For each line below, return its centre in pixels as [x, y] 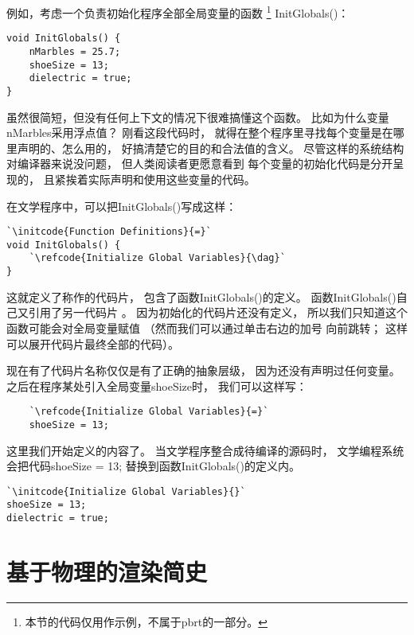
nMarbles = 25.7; [75, 51]
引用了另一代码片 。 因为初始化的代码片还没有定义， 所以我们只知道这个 [218, 312]
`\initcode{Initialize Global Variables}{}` [126, 491]
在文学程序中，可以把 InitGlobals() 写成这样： [122, 206]
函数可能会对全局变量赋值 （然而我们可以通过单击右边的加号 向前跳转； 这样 [207, 327]
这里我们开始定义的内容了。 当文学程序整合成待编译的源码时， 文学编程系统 [205, 450]
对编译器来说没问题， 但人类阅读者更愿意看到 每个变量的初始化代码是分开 [200, 164]
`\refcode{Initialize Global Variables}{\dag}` [157, 258]
